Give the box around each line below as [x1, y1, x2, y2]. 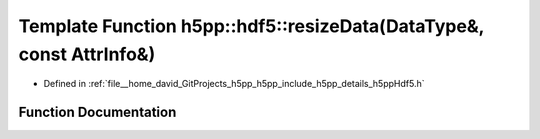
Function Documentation [18, 104, 177, 121]
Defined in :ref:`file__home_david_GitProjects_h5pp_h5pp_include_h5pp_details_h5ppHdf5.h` [43, 78, 425, 90]
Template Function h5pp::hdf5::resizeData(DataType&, [18, 15, 485, 37]
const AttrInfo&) [18, 43, 156, 65]
